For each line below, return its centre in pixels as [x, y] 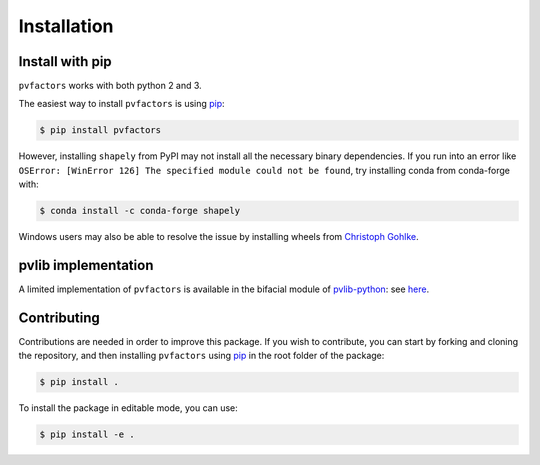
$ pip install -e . [87, 434]
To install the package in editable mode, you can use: [128, 408]
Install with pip [65, 61]
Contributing [59, 317]
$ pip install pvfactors [100, 130]
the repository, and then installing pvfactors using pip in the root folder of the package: [201, 356]
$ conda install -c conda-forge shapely [139, 211]
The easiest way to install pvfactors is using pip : [121, 104]
